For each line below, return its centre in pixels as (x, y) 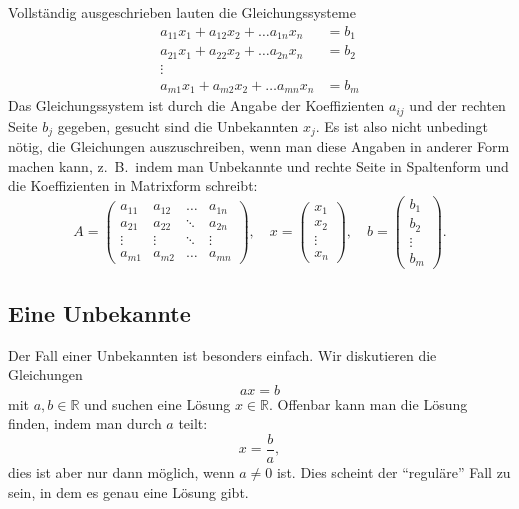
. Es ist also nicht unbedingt (402, 125)
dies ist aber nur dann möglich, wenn (121, 471)
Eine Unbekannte (99, 312)
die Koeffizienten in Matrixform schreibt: (133, 185)
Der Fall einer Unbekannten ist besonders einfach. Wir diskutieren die (222, 354)
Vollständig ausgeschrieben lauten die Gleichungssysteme (182, 12)
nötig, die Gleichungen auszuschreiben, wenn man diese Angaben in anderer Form (259, 145)
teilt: (193, 423)
